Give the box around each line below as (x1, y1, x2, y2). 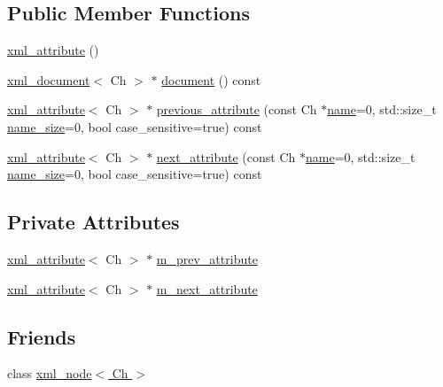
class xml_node (7, 364, 92, 383)
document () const (161, 70, 261, 89)
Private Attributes (7, 208, 180, 236)
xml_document (7, 70, 90, 89)
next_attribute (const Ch (156, 147, 296, 166)
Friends (7, 322, 76, 350)
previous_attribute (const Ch (156, 100, 317, 119)
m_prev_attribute (156, 249, 258, 267)
